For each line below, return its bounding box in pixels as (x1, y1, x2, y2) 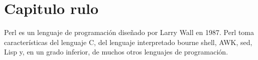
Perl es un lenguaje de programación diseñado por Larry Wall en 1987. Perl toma (4, 27, 254, 37)
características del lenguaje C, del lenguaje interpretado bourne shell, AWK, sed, (4, 36, 252, 47)
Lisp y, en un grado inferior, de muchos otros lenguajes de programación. (4, 46, 228, 57)
